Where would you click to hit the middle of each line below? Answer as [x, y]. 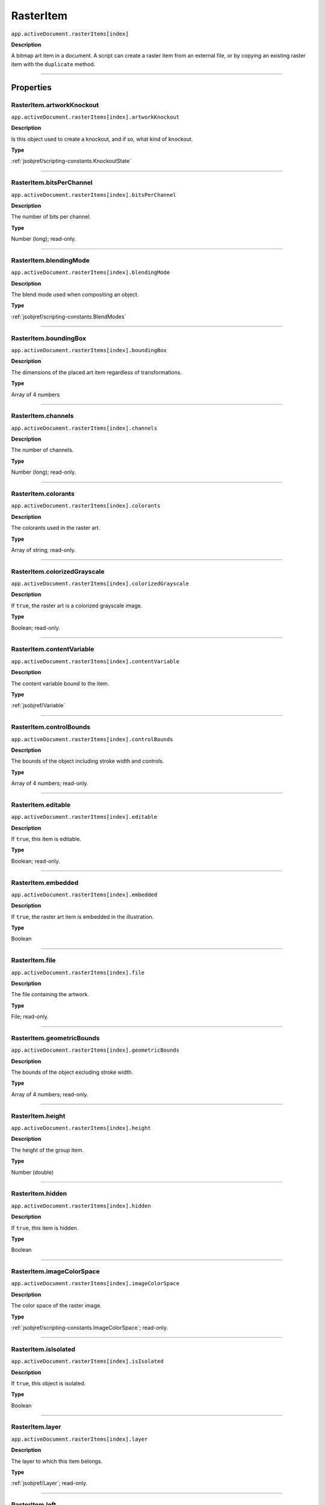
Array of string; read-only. [43, 550]
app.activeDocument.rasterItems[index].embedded [84, 895]
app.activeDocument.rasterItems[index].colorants [86, 506]
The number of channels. [42, 450]
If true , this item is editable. [46, 839]
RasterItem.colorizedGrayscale [58, 571]
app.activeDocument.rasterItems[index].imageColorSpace [95, 1283]
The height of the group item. [48, 1150]
